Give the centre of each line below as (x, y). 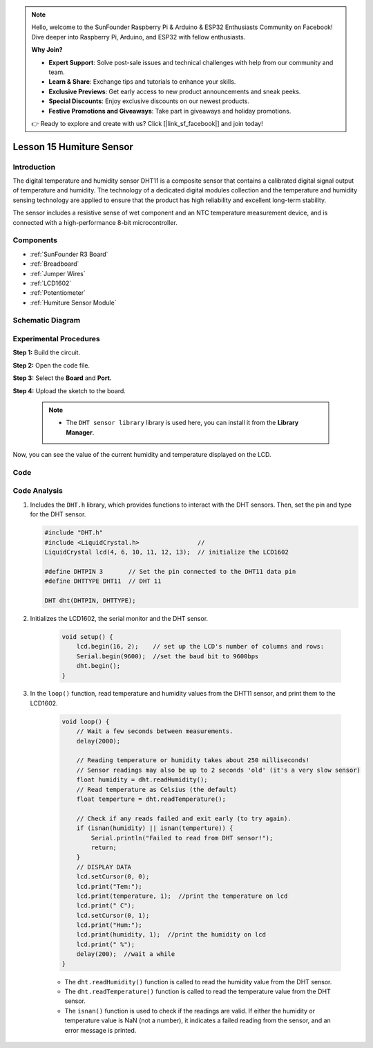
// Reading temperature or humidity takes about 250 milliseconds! (193, 760)
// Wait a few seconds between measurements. (155, 731)
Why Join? (47, 50)
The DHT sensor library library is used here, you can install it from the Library (182, 423)
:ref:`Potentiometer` (58, 293)
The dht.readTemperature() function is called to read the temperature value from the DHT (198, 991)
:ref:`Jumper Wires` (58, 273)
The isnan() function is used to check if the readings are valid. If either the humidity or (190, 1011)
